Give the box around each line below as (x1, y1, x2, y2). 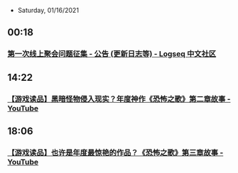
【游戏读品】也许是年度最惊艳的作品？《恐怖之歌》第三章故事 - (7, 147, 224, 157)
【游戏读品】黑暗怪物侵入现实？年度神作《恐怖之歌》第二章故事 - (7, 94, 231, 104)
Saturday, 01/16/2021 (17, 6, 80, 14)
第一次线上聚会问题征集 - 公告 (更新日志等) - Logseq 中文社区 (7, 49, 217, 59)
